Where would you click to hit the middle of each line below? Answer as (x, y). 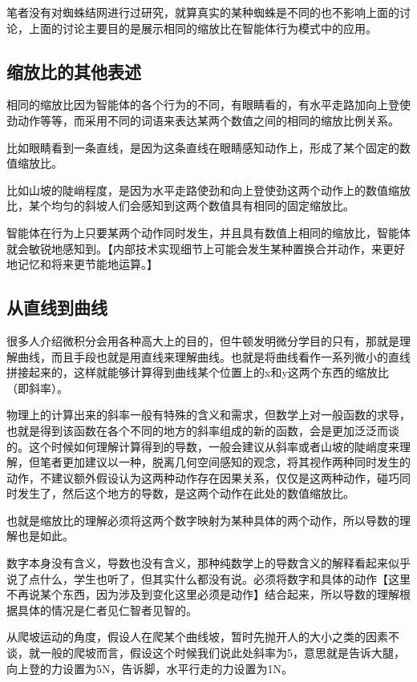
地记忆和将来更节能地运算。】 (82, 264)
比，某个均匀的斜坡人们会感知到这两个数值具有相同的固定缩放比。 (180, 206)
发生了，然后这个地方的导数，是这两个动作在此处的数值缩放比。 (186, 493)
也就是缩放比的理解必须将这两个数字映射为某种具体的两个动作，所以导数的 (203, 520)
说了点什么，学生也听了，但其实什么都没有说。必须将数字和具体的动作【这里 (208, 578)
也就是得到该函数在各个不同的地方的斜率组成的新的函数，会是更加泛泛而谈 (203, 430)
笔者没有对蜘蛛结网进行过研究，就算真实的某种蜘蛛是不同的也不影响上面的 (203, 12)
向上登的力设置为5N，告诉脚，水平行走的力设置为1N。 (150, 668)
